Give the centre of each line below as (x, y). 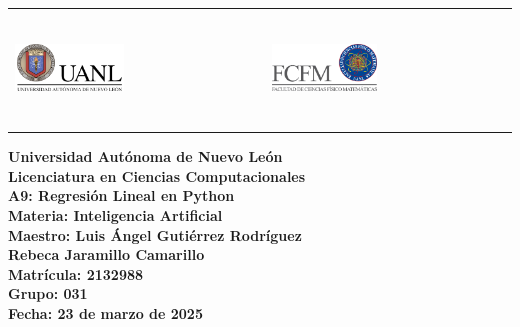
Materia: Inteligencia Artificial (115, 215)
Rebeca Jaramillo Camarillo (106, 254)
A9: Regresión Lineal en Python (121, 195)
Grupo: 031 (48, 293)
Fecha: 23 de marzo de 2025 (105, 312)
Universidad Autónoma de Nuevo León (145, 156)
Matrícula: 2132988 (76, 273)
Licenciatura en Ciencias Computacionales (157, 175)
